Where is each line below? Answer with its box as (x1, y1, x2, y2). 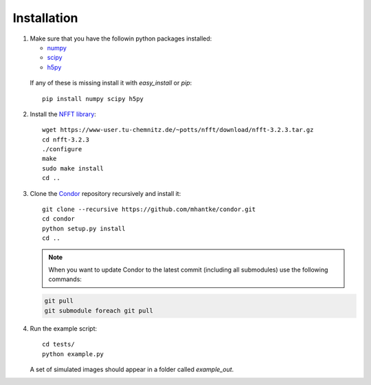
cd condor (42, 215, 75, 223)
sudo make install (42, 164, 104, 172)
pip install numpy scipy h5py (42, 95, 144, 102)
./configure (42, 145, 82, 153)
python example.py (42, 350, 104, 357)
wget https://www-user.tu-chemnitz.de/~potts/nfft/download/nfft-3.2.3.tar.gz (42, 126, 314, 134)
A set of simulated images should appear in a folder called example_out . (30, 365, 234, 373)
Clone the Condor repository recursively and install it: (30, 189, 181, 197)
